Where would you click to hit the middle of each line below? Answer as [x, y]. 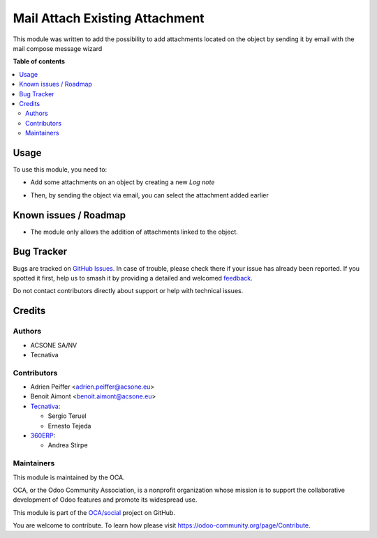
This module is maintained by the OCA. [69, 477]
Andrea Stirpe [68, 445]
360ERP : [43, 435]
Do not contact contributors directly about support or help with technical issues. [128, 291]
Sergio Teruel [67, 416]
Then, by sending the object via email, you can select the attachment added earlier [149, 195]
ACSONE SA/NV [54, 345]
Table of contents [39, 61]
